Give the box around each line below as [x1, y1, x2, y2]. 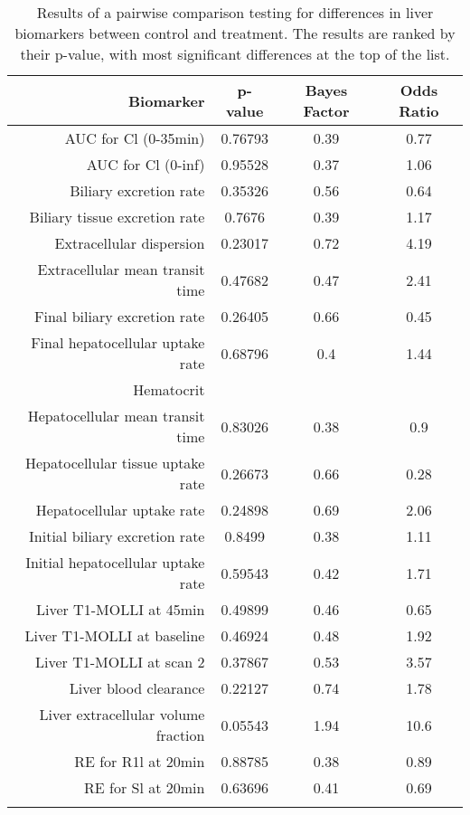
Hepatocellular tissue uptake [25, 452, 205, 473]
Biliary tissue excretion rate [29, 206, 205, 227]
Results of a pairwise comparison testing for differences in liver [36, 2, 434, 23]
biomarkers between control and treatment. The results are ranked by [14, 23, 456, 43]
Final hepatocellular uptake [31, 332, 205, 353]
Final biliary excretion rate [34, 306, 205, 327]
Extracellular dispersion [54, 232, 205, 253]
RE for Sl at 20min [84, 777, 205, 798]
